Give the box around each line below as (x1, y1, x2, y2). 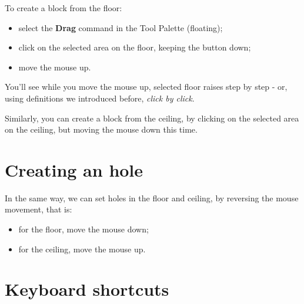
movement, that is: (5, 203, 72, 215)
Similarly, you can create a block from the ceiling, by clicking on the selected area (5, 112, 299, 124)
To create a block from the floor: (5, 2, 122, 13)
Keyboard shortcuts (5, 277, 169, 301)
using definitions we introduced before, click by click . (5, 92, 195, 104)
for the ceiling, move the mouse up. (18, 242, 146, 255)
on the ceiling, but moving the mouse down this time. (5, 123, 198, 136)
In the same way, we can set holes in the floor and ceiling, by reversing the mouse (5, 191, 299, 204)
